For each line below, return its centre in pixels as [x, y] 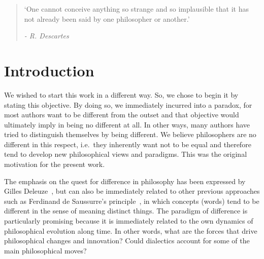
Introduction [49, 70]
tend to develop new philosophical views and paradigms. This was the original [126, 154]
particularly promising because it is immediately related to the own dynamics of [129, 221]
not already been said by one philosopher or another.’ [107, 18]
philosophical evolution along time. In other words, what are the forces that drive [131, 230]
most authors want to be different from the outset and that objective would [122, 115]
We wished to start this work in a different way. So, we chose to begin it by [121, 94]
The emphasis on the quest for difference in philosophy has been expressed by [125, 181]
